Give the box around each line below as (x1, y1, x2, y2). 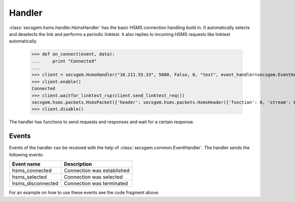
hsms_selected (12, 173, 47, 180)
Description (64, 161, 92, 168)
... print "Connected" (31, 58, 97, 64)
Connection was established (64, 167, 130, 174)
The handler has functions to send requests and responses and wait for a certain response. (9, 119, 194, 125)
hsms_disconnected (12, 180, 59, 187)
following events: (9, 151, 44, 157)
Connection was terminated (64, 180, 128, 187)
